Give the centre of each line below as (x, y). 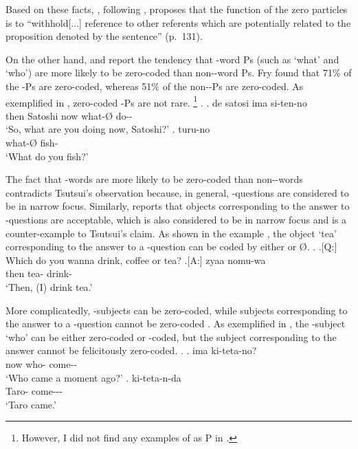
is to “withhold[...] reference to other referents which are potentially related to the (178, 22)
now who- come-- (41, 363)
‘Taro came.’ (31, 404)
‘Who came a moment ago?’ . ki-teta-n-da (93, 377)
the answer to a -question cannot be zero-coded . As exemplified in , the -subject (176, 324)
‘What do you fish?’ (47, 156)
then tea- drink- (39, 273)
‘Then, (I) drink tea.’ (49, 286)
